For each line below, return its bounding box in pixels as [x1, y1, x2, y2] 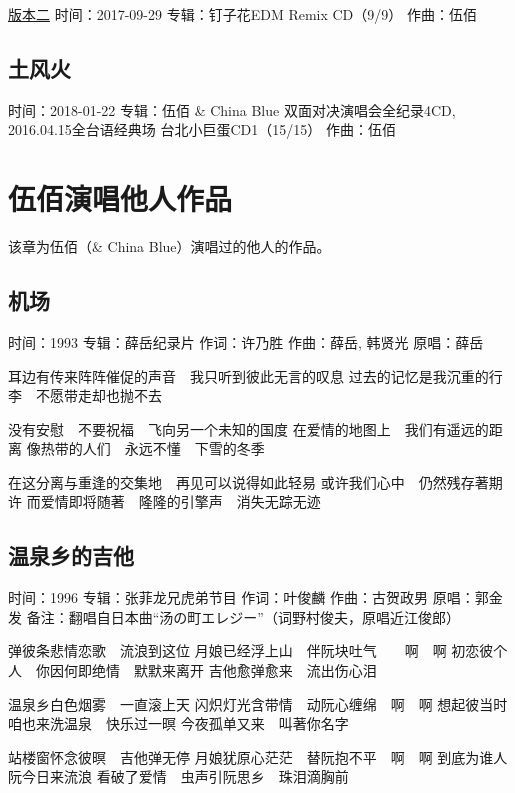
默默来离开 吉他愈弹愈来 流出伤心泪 [133, 660, 377, 681]
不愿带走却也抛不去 [35, 385, 162, 406]
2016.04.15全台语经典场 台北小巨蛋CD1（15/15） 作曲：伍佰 [8, 119, 396, 140]
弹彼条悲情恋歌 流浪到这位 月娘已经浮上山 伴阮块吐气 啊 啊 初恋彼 [8, 640, 494, 661]
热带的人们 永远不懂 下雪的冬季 [40, 438, 265, 459]
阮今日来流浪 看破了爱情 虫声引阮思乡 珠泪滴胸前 [8, 766, 349, 787]
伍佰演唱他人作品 [8, 178, 233, 219]
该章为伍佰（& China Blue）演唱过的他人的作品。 [8, 236, 331, 257]
